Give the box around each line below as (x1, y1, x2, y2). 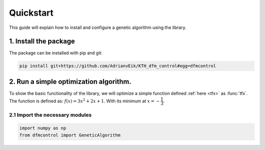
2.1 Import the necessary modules (9, 111, 92, 118)
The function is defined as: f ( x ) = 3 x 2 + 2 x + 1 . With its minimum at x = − (9, 98, 160, 104)
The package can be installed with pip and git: (9, 50, 103, 56)
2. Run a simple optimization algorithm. (9, 77, 132, 86)
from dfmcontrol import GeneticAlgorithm (19, 132, 121, 138)
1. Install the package (9, 37, 75, 46)
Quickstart (9, 7, 54, 18)
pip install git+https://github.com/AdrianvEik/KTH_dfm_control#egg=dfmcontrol (19, 63, 216, 69)
